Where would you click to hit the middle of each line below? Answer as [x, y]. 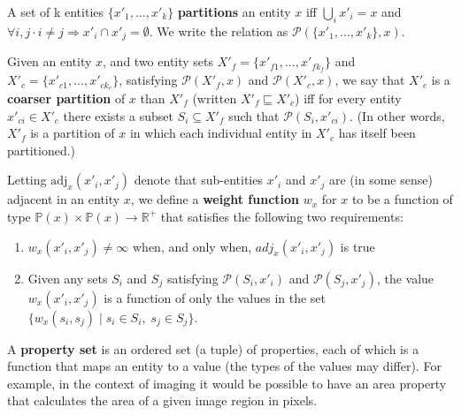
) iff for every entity [348, 98]
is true [357, 246]
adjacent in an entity [64, 199]
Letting [27, 180]
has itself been [377, 133]
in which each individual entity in [221, 133]
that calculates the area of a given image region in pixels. [162, 400]
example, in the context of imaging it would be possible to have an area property [227, 383]
